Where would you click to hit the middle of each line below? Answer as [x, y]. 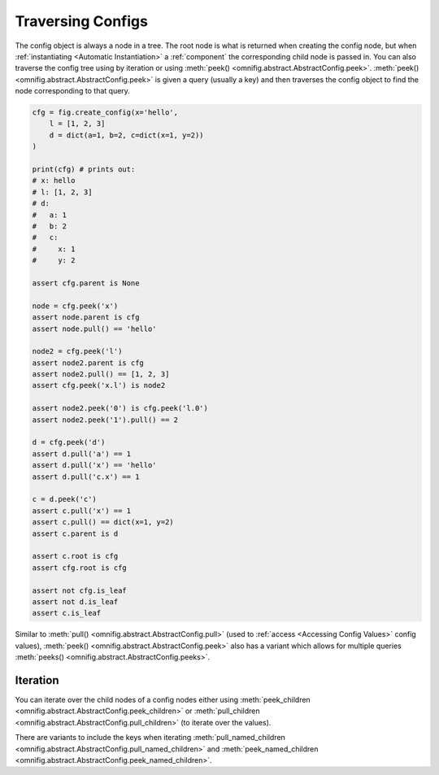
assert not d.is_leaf [75, 601]
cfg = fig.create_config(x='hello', [105, 113]
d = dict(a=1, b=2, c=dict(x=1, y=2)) [126, 135]
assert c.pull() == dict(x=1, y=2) [103, 522]
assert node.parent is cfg [86, 318]
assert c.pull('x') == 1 [82, 511]
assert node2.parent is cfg [88, 363]
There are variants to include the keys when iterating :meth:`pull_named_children [150, 738]
